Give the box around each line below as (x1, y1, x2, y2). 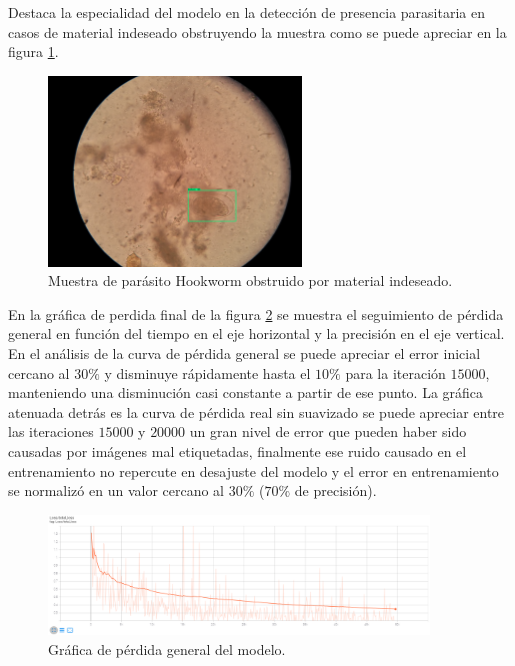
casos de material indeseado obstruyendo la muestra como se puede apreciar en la (8, 21, 507, 42)
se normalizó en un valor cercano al (8, 480, 225, 501)
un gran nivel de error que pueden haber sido (189, 421, 467, 442)
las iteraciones (8, 421, 94, 442)
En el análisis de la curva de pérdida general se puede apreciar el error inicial (8, 342, 481, 363)
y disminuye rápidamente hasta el (104, 362, 311, 383)
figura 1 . (8, 41, 59, 62)
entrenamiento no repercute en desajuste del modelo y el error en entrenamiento (8, 460, 499, 481)
